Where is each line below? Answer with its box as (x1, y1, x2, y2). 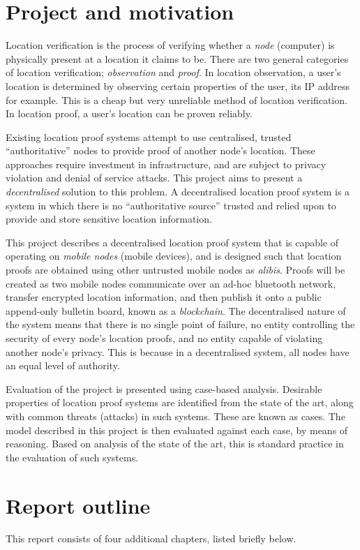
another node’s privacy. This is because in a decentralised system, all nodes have (6, 344, 350, 359)
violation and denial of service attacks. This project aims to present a (6, 170, 303, 185)
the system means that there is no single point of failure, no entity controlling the (6, 317, 355, 332)
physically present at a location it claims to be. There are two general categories (6, 51, 349, 66)
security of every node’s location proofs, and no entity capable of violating (6, 331, 323, 345)
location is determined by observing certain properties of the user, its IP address (6, 78, 350, 93)
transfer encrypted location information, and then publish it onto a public (6, 290, 322, 304)
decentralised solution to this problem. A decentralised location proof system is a (6, 184, 350, 199)
